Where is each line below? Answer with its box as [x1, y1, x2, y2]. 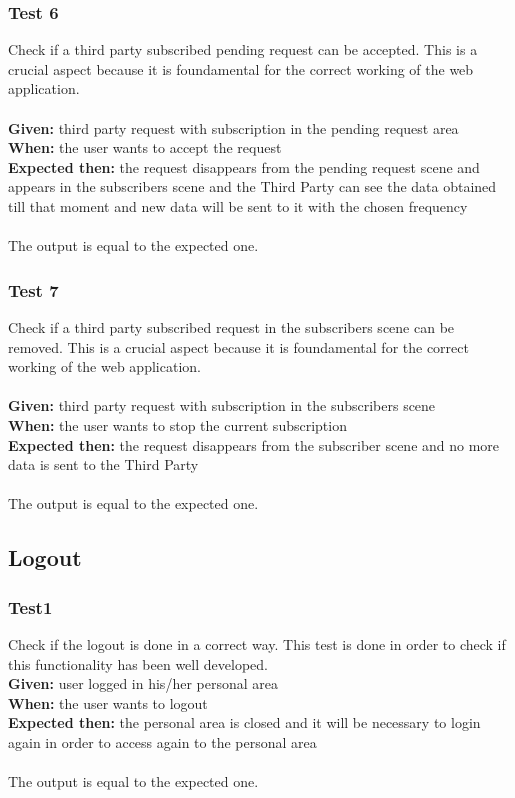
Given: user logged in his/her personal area [8, 673, 278, 694]
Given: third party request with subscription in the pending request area [8, 117, 459, 138]
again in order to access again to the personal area [8, 731, 317, 752]
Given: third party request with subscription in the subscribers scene [8, 395, 436, 416]
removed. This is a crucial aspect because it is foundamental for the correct [8, 336, 469, 357]
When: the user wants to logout [8, 692, 208, 713]
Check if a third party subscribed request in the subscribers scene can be [8, 316, 455, 337]
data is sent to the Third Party [8, 454, 199, 475]
